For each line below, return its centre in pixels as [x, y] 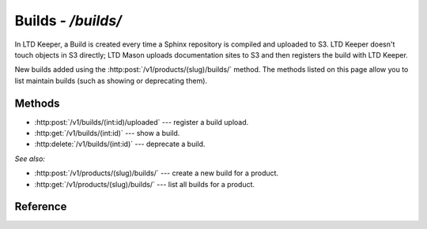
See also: [30, 159]
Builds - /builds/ [68, 21]
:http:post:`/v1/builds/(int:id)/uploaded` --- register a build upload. [142, 122]
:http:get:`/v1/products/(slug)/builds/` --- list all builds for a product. [145, 184]
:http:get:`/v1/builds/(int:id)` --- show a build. [107, 133]
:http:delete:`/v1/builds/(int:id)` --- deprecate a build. [120, 144]
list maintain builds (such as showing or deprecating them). [111, 81]
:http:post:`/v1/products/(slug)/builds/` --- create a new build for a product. [157, 173]
